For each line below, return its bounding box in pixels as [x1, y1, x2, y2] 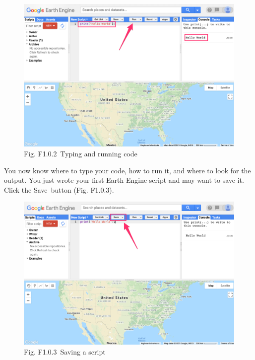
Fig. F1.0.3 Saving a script [24, 346, 106, 357]
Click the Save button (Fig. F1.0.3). [4, 184, 114, 195]
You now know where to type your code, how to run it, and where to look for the [4, 165, 251, 175]
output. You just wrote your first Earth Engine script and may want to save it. [4, 175, 244, 185]
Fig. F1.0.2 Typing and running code [24, 148, 137, 158]
